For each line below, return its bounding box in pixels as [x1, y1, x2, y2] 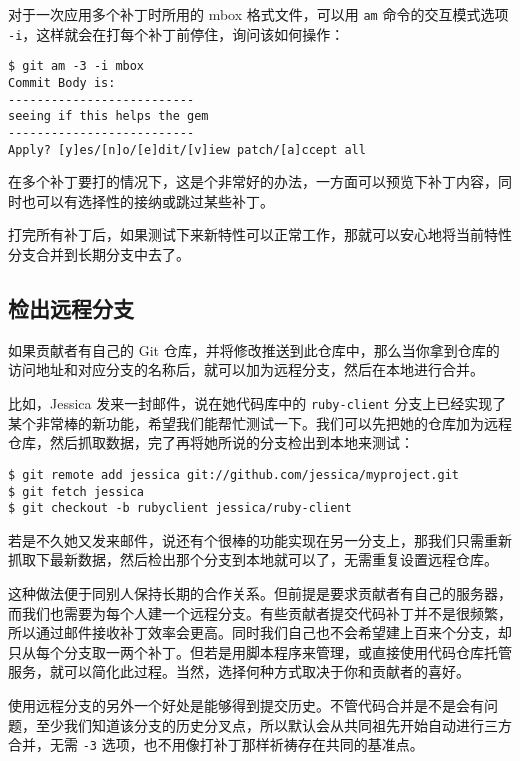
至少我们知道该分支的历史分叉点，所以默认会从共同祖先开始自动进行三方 [35, 714, 512, 735]
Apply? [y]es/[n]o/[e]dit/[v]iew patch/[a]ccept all [8, 142, 366, 157]
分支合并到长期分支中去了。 [8, 244, 190, 265]
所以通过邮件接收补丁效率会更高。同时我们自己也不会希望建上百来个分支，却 [8, 622, 512, 643]
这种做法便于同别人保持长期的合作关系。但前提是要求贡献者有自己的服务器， [8, 583, 512, 604]
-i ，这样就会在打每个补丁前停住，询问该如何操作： [8, 23, 345, 44]
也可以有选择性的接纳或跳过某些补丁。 [21, 190, 274, 211]
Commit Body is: [8, 75, 116, 90]
